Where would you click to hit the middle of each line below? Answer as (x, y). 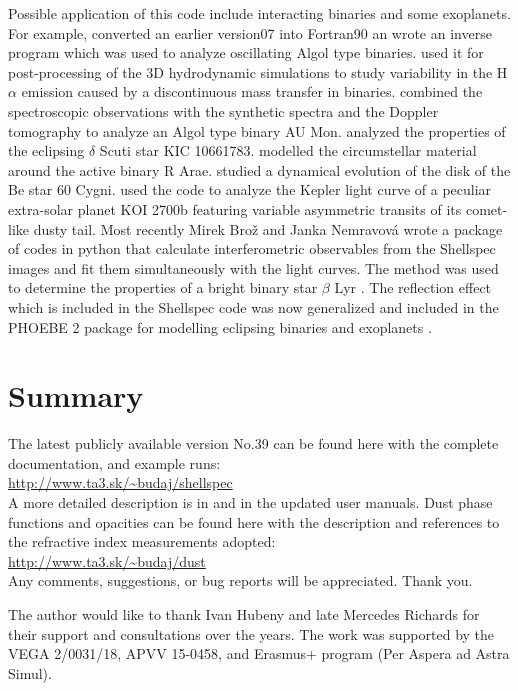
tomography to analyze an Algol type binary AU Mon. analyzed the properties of (257, 130)
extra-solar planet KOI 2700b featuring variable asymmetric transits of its (235, 208)
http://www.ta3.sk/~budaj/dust (107, 560)
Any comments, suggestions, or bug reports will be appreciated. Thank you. (240, 580)
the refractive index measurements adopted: (142, 541)
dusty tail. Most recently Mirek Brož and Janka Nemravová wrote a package (268, 228)
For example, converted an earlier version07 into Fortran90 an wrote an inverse (250, 32)
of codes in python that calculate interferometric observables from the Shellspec (252, 248)
